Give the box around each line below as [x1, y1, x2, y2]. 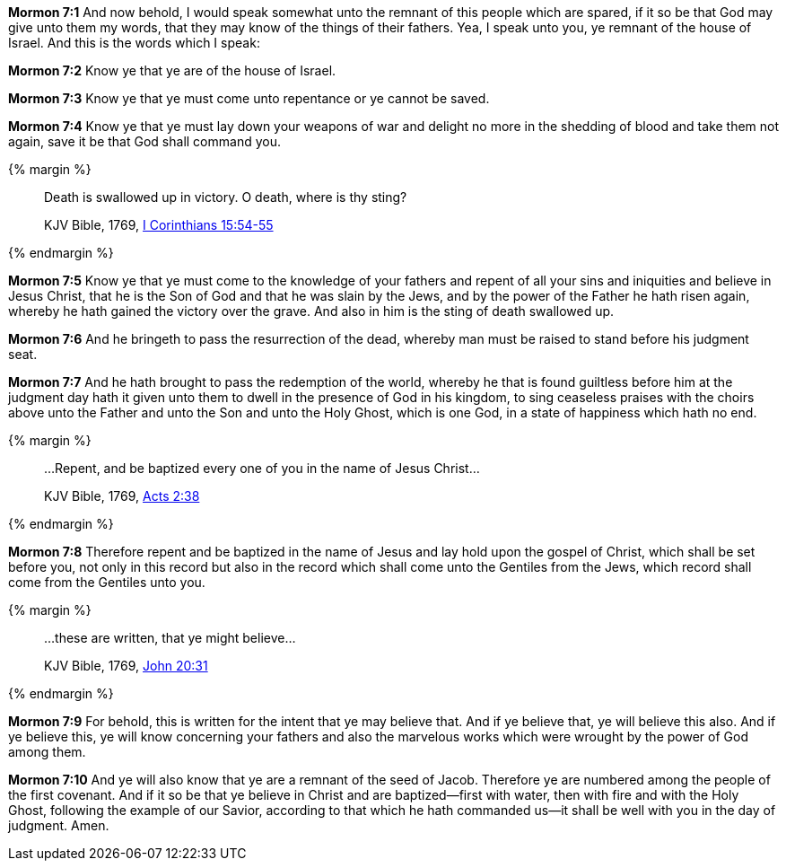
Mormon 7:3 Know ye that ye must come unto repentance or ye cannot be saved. [8, 91, 490, 106]
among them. [8, 744, 86, 759]
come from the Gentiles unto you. [8, 574, 205, 590]
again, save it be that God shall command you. [8, 134, 281, 149]
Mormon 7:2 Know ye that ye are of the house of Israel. [8, 63, 336, 78]
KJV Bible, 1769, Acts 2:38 [44, 488, 200, 504]
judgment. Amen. [8, 818, 109, 833]
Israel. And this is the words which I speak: [8, 35, 260, 50]
